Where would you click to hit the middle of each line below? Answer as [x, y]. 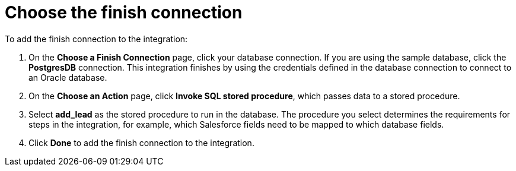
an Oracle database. [68, 77]
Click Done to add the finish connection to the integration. [141, 142]
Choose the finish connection [124, 12]
